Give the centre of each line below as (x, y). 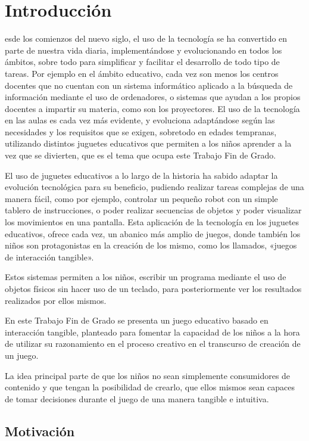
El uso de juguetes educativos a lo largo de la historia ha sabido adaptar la (141, 175)
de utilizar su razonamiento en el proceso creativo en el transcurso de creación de (153, 344)
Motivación (40, 431)
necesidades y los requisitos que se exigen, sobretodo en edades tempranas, (141, 131)
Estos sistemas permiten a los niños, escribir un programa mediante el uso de (146, 277)
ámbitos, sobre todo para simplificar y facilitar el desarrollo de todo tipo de (142, 62)
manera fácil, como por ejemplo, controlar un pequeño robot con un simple (141, 198)
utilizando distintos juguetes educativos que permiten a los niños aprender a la (148, 143)
